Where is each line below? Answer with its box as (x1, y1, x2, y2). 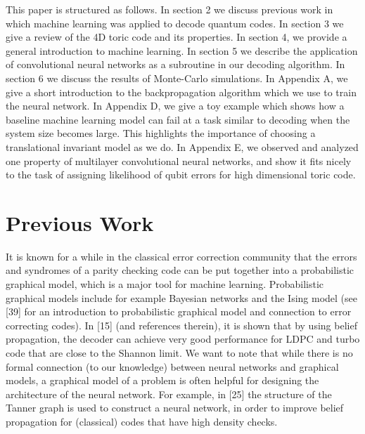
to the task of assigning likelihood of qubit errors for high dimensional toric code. (6, 167, 356, 182)
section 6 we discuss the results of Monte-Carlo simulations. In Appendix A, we (6, 70, 348, 85)
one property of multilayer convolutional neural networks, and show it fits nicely (6, 153, 352, 168)
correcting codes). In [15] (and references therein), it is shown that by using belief (6, 317, 357, 332)
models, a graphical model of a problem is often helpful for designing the (6, 373, 319, 388)
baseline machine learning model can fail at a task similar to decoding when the (6, 112, 350, 126)
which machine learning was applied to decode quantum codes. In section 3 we (6, 15, 344, 30)
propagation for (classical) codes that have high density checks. (6, 414, 278, 428)
